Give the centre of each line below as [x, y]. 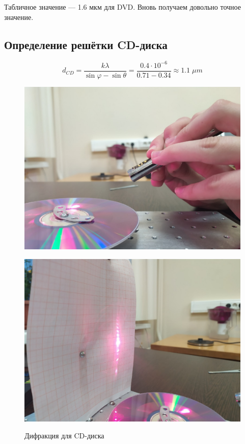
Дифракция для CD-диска [64, 436]
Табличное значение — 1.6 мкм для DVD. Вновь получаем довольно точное [122, 7]
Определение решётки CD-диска [86, 44]
